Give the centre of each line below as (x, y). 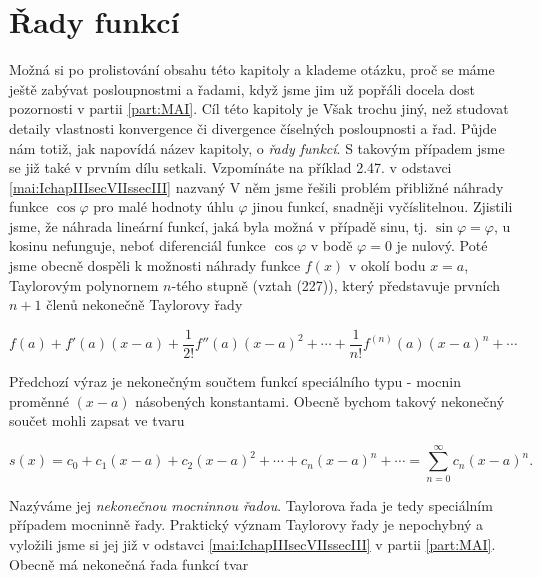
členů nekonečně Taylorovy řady (144, 304)
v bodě (331, 245)
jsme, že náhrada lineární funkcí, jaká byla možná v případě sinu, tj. (218, 225)
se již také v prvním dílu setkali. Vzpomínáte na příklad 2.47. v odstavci (230, 167)
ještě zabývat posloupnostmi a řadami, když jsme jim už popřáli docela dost (242, 88)
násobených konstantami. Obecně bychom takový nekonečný (320, 400)
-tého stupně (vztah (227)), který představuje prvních (336, 284)
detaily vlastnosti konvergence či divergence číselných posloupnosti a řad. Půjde (253, 127)
